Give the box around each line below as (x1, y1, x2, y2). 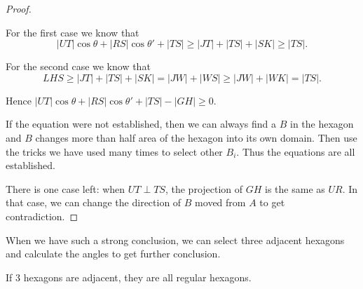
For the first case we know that (6, 25, 139, 39)
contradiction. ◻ (6, 208, 78, 223)
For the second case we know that (6, 59, 151, 74)
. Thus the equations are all (236, 144, 355, 159)
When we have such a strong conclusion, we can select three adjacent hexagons (6, 232, 345, 247)
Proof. (6, 1, 32, 15)
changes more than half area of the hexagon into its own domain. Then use (35, 130, 357, 144)
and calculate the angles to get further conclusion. (6, 246, 221, 261)
